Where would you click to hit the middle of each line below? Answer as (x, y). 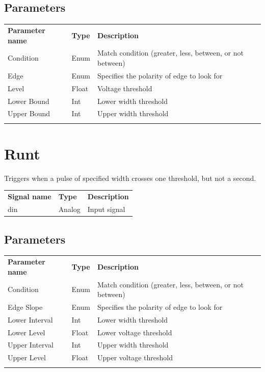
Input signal (106, 209)
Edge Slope (25, 307)
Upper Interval (31, 345)
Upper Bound (29, 113)
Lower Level (26, 332)
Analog (69, 209)
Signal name (30, 196)
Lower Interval (30, 319)
